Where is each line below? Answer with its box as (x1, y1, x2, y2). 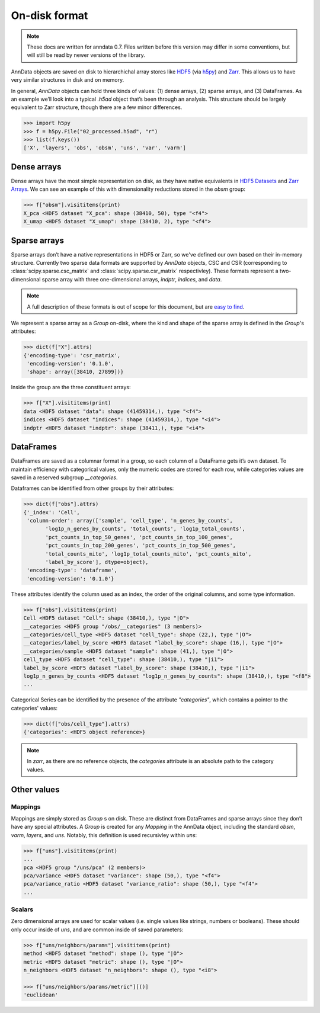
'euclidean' (23, 992, 59, 998)
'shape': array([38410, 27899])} (27, 368, 124, 376)
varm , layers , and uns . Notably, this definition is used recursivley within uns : (11, 831, 197, 838)
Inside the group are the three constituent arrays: (11, 384, 131, 391)
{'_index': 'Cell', (23, 509, 80, 515)
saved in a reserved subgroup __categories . (11, 474, 118, 481)
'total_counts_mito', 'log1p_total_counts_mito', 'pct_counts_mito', (45, 550, 252, 557)
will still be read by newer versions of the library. (27, 52, 145, 59)
